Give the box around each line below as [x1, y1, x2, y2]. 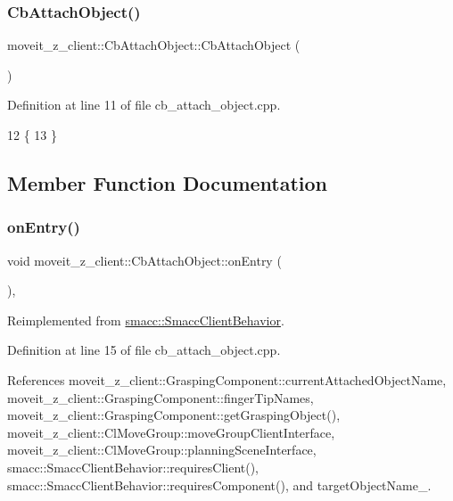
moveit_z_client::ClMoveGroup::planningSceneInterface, [7, 440, 317, 459]
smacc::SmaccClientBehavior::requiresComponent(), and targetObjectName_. [7, 475, 432, 494]
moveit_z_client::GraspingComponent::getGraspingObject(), [7, 406, 341, 424]
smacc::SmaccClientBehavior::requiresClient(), [7, 457, 259, 476]
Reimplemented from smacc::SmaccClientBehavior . [7, 310, 284, 329]
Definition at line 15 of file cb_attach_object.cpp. [7, 341, 281, 359]
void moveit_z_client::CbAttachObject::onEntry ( [7, 250, 282, 269]
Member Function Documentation [7, 168, 328, 196]
